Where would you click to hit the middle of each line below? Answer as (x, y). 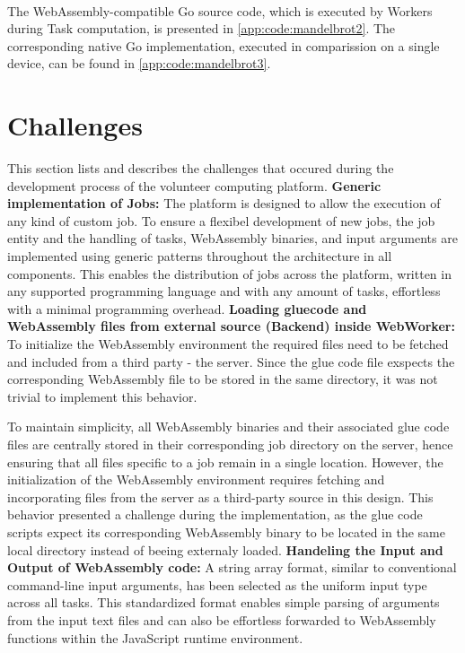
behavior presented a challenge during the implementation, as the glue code (215, 514)
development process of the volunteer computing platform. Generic (194, 185)
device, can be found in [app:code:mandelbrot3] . (139, 63)
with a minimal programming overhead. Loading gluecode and (187, 308)
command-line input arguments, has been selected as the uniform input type (217, 584)
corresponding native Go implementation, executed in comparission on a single (224, 45)
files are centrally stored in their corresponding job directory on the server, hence (230, 444)
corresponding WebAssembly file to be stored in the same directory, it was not (223, 379)
